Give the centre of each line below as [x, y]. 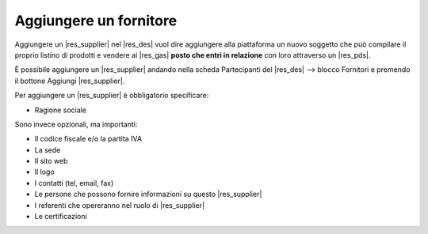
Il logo [44, 172]
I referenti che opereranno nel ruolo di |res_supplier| [120, 205]
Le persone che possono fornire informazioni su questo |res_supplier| [148, 194]
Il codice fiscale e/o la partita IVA [88, 139]
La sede [48, 149]
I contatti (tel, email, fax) [74, 183]
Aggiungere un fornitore [96, 21]
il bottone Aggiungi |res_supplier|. [70, 81]
